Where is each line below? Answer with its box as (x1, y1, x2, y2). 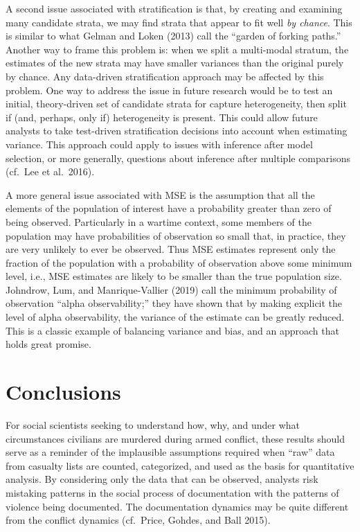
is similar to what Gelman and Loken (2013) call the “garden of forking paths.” (6, 28, 341, 43)
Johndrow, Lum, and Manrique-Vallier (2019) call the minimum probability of (6, 282, 337, 296)
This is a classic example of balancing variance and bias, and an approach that (6, 323, 339, 337)
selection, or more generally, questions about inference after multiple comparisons (6, 150, 351, 165)
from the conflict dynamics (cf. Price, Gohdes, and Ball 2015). (6, 513, 271, 527)
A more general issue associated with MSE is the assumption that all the (6, 187, 315, 202)
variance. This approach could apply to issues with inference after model (6, 136, 313, 151)
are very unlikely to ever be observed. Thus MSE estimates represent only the (6, 242, 336, 256)
